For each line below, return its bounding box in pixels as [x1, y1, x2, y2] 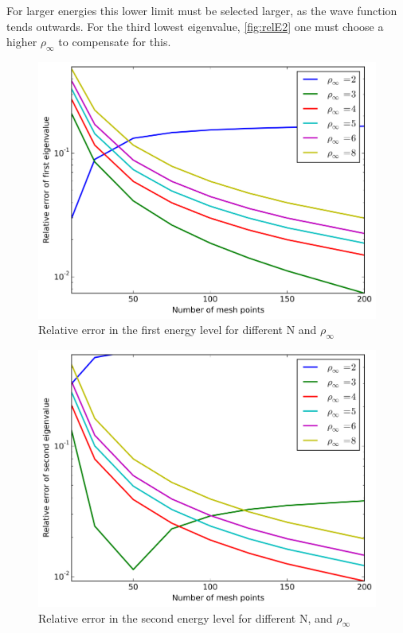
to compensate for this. [58, 33, 171, 50]
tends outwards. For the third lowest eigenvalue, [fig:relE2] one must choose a [6, 17, 384, 34]
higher [6, 33, 37, 50]
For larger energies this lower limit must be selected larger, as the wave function [6, 2, 397, 18]
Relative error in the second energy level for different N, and [38, 609, 333, 626]
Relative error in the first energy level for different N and [38, 321, 317, 338]
